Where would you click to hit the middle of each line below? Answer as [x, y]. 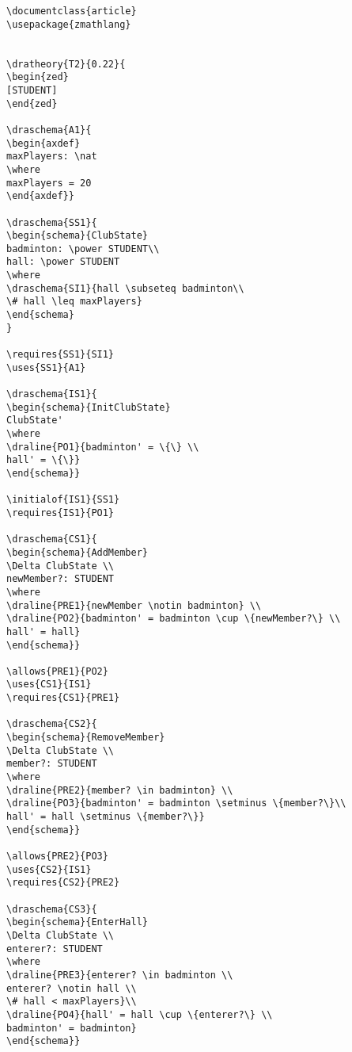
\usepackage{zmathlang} [69, 24]
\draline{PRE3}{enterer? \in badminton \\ [120, 975]
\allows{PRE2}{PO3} [57, 856]
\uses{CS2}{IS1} [49, 869]
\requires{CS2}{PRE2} [63, 883]
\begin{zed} [38, 77]
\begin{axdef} [44, 143]
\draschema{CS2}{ [52, 724]
